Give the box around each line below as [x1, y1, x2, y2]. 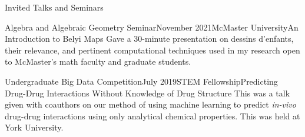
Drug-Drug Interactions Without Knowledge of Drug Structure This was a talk [5, 86, 290, 99]
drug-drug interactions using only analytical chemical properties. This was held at [5, 109, 300, 122]
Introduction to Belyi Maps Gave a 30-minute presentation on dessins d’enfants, [5, 32, 294, 45]
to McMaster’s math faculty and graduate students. [5, 55, 191, 68]
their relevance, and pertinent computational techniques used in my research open [5, 44, 300, 56]
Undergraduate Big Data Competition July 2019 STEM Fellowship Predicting [5, 75, 278, 87]
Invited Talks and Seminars [5, 1, 104, 13]
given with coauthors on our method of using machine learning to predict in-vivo [5, 98, 296, 111]
